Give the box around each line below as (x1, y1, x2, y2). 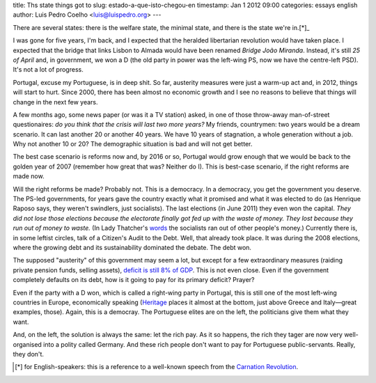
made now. (13, 172, 45, 180)
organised (13, 340, 42, 348)
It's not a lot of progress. (13, 65, 84, 74)
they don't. (13, 350, 45, 358)
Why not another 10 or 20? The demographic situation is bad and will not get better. (13, 140, 253, 148)
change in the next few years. (13, 97, 98, 106)
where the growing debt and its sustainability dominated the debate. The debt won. (13, 243, 252, 251)
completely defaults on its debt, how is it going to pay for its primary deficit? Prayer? (13, 276, 255, 284)
